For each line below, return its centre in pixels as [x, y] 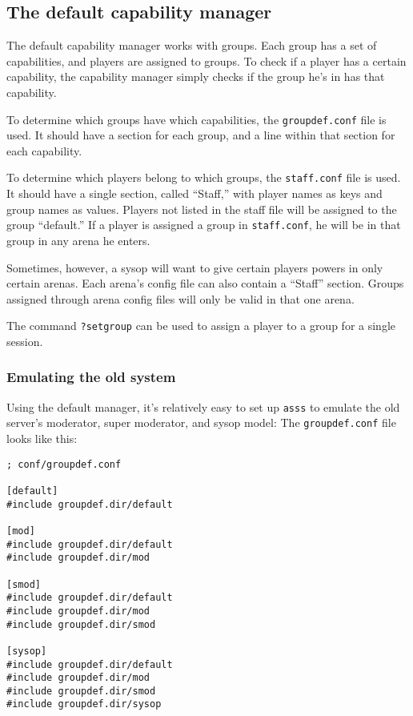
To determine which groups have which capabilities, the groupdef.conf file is [196, 119]
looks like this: [42, 438]
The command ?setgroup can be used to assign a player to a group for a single [201, 326]
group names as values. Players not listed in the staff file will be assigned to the [202, 209]
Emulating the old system [91, 377]
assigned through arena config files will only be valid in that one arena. [180, 298]
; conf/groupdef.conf [64, 464]
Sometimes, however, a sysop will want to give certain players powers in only [195, 267]
